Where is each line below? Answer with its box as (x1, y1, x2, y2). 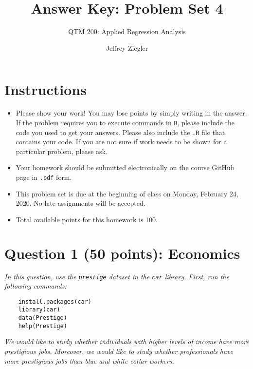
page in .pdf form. (16, 172, 72, 182)
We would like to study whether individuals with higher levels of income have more (4, 336, 249, 347)
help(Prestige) (18, 322, 67, 330)
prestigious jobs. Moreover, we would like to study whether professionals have (4, 346, 234, 356)
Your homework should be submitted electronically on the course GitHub (16, 162, 235, 173)
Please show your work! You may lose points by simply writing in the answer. (16, 108, 247, 118)
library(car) (18, 306, 60, 313)
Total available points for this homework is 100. (16, 214, 158, 224)
